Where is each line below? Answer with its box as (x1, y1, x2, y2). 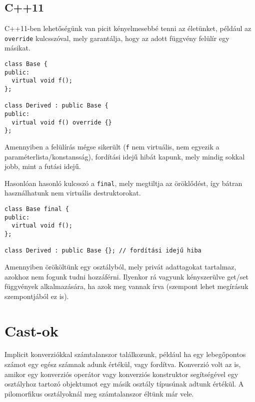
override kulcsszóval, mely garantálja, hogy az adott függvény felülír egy (4, 32, 229, 43)
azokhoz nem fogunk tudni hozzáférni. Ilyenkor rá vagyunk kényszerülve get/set (4, 271, 248, 281)
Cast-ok (4, 320, 58, 340)
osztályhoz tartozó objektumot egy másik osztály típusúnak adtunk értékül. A (4, 378, 244, 389)
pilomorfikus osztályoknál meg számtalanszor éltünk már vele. (4, 388, 194, 398)
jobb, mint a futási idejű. (4, 161, 81, 171)
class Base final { (4, 205, 69, 213)
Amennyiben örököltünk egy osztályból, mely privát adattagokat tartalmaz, (4, 261, 236, 271)
